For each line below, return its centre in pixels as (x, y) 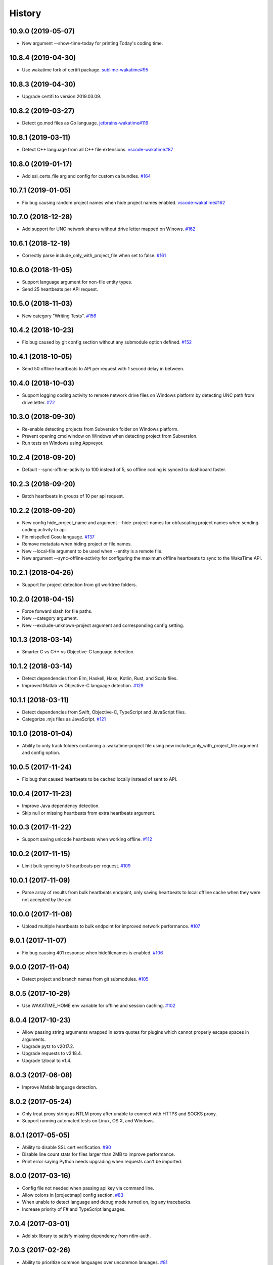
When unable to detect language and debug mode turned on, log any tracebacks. (107, 1202)
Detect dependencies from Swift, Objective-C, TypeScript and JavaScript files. (104, 712)
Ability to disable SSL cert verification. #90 (66, 1147)
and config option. (41, 753)
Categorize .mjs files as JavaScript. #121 (64, 719)
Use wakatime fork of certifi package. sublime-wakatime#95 (85, 70)
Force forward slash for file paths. (57, 611)
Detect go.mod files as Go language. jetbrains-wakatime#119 (85, 123)
